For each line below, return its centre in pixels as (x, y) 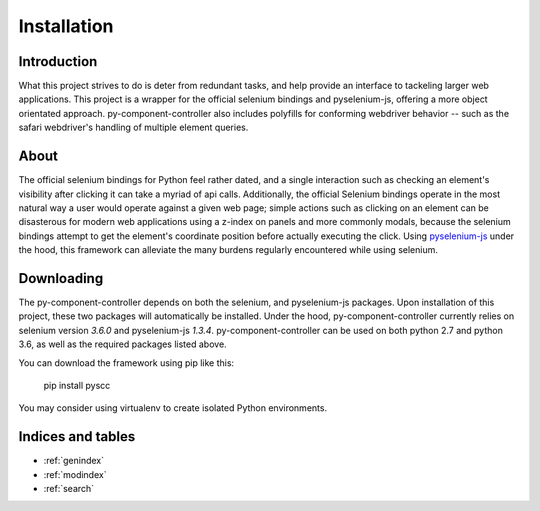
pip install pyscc (77, 385)
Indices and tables (77, 436)
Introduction (58, 61)
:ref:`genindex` (74, 461)
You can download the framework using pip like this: (126, 362)
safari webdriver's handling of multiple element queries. (133, 127)
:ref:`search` (69, 489)
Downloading (61, 278)
